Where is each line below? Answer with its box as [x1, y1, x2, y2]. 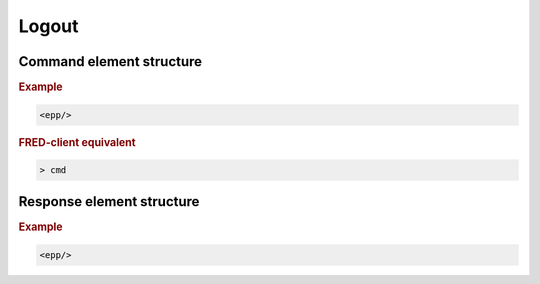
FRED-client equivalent [18, 135, 136, 149]
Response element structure [18, 193, 200, 210]
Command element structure [18, 53, 203, 70]
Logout [18, 15, 79, 37]
